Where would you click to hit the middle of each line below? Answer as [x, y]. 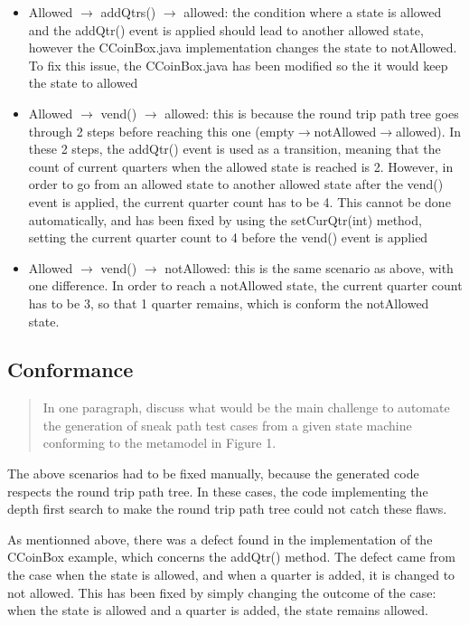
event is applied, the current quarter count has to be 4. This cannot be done [239, 201]
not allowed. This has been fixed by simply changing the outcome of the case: [222, 592]
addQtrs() [128, 12]
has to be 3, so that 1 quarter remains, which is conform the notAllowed [229, 303]
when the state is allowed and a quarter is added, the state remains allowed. [218, 610]
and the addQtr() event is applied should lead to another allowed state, [226, 29]
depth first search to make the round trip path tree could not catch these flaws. [227, 509]
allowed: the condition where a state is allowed [313, 12]
